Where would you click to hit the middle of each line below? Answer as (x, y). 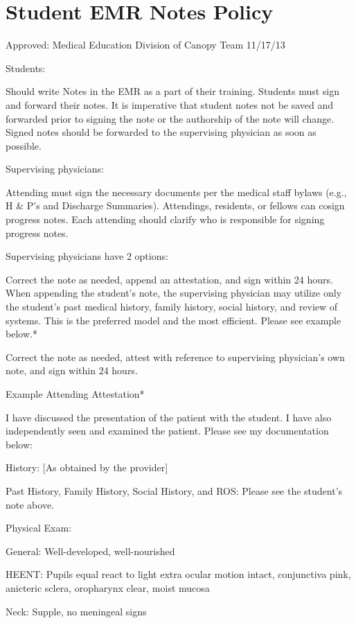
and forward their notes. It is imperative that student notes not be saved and (170, 104)
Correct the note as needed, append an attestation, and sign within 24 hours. (169, 279)
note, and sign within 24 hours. (72, 370)
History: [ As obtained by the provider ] (87, 467)
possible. (24, 145)
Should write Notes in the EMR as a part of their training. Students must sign (173, 91)
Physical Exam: (38, 528)
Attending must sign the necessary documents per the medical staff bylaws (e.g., (176, 192)
